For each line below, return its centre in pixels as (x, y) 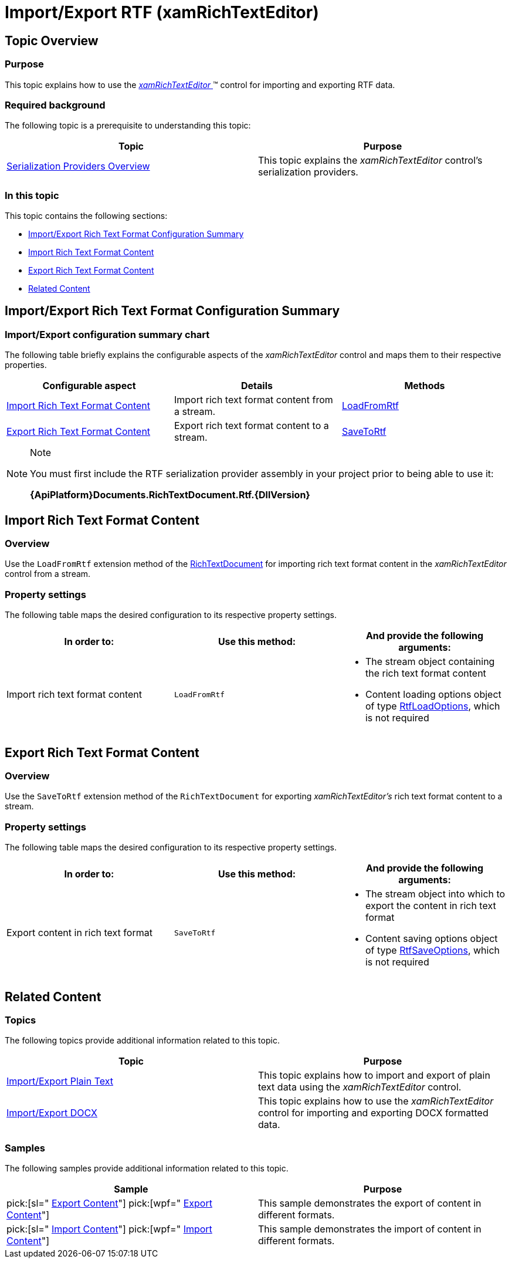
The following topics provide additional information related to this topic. (142, 1041)
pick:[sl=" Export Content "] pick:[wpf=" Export (109, 1203)
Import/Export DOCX (52, 1113)
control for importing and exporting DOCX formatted (373, 1113)
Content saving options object (431, 939)
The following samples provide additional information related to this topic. (147, 1169)
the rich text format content (425, 673)
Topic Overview (52, 40)
